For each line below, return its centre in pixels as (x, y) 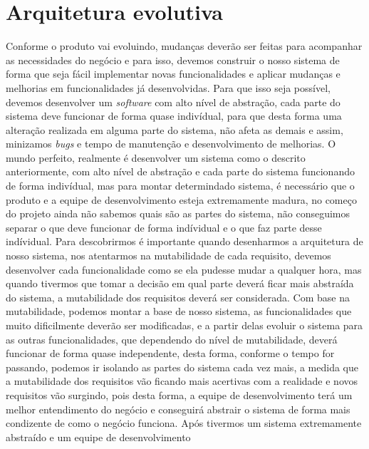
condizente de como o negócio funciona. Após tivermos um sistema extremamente (184, 423)
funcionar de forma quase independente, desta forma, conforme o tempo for (170, 353)
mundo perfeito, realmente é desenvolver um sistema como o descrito (156, 157)
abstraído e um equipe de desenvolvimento (98, 437)
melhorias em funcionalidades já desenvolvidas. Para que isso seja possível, (168, 87)
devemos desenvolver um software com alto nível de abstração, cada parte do (173, 102)
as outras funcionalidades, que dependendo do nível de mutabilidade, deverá (172, 339)
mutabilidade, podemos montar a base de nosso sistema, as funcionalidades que (179, 311)
